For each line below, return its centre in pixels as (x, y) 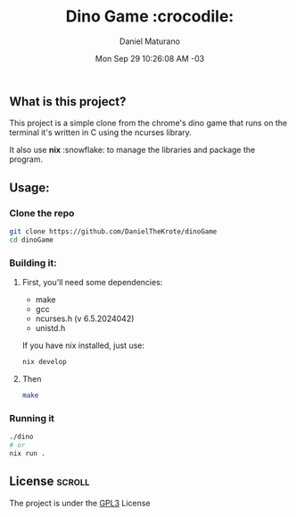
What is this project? (68, 102)
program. (26, 159)
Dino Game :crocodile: (150, 17)
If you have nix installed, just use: (83, 345)
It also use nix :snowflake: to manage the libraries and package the (132, 150)
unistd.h (50, 328)
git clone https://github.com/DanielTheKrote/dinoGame (113, 232)
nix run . (28, 453)
